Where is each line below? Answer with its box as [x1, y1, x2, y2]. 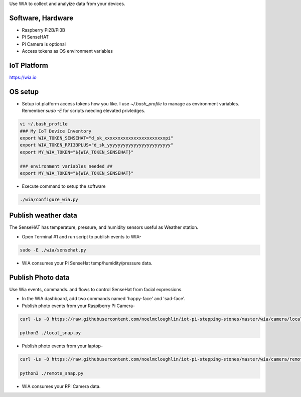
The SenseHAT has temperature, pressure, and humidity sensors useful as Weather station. [9, 224, 198, 230]
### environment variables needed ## [20, 163, 113, 169]
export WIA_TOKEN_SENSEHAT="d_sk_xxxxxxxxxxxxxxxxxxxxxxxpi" [20, 136, 174, 141]
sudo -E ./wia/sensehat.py [20, 247, 86, 253]
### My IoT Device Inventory [20, 128, 92, 134]
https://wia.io [9, 74, 37, 80]
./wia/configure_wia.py [20, 196, 79, 202]
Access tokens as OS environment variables [22, 48, 113, 54]
